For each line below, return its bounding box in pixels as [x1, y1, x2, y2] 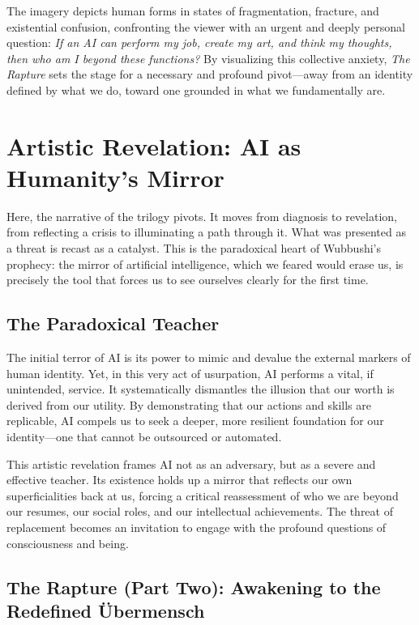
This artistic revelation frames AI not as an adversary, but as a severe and [6, 455, 376, 472]
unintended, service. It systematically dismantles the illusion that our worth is [6, 381, 395, 398]
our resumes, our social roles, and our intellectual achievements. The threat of [6, 503, 393, 520]
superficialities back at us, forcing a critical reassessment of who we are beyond [6, 487, 399, 504]
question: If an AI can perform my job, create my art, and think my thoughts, [6, 34, 392, 51]
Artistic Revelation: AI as [6, 129, 301, 162]
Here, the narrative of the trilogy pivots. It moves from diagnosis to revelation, [6, 207, 397, 224]
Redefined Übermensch [6, 597, 205, 623]
